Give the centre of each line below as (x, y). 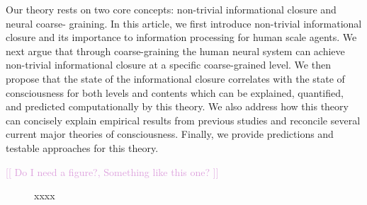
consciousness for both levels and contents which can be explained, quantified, (175, 92)
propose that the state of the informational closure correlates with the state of (175, 78)
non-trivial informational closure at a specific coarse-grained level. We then (168, 65)
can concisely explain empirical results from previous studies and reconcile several (183, 120)
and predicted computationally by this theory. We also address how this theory (177, 106)
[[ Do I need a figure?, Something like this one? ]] (112, 171)
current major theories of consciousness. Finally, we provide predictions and (170, 134)
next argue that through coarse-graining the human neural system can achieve (175, 51)
